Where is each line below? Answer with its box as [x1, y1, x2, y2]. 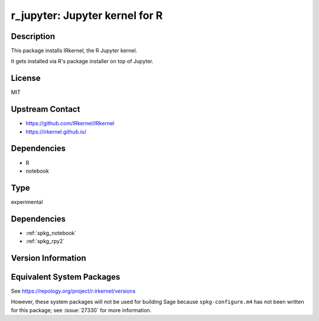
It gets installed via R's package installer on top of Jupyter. [11, 58, 154, 65]
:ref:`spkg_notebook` [25, 229, 77, 236]
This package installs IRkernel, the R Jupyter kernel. [11, 47, 138, 54]
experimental [11, 198, 43, 205]
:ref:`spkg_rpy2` [25, 238, 65, 245]
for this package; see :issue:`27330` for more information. [11, 306, 152, 313]
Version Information [11, 253, 86, 263]
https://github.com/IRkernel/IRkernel [25, 120, 115, 127]
